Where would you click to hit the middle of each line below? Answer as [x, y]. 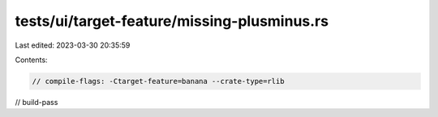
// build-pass [36, 102]
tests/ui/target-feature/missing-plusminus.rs [172, 21]
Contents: [31, 60]
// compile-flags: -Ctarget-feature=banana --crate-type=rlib [158, 81]
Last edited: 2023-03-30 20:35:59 [73, 45]
